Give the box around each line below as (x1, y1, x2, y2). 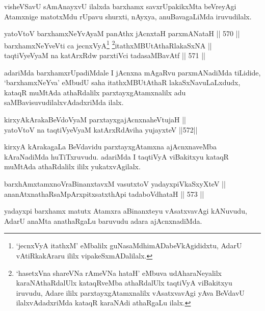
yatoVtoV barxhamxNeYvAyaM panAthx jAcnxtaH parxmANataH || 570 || (4, 28, 240, 39)
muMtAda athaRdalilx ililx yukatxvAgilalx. (4, 161, 141, 172)
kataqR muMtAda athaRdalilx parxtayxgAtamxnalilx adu (4, 87, 186, 97)
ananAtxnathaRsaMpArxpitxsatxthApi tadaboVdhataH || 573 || (4, 188, 204, 199)
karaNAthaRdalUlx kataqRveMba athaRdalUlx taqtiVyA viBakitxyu (16, 277, 232, 288)
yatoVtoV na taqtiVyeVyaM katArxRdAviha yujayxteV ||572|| (4, 124, 198, 135)
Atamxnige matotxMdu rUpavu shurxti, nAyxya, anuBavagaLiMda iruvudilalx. (4, 11, 252, 21)
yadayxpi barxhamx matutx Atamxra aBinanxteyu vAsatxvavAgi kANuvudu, (4, 205, 247, 216)
